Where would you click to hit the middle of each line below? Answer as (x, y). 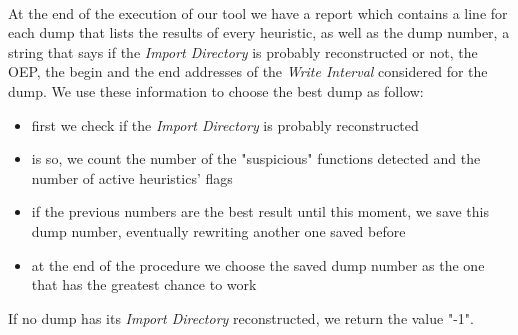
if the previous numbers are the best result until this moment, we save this (260, 211)
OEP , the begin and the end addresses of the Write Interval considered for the (248, 71)
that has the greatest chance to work (144, 284)
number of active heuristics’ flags (132, 177)
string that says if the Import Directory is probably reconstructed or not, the (243, 51)
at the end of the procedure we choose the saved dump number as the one (258, 264)
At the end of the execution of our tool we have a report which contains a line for (258, 12)
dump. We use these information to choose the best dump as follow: (216, 90)
